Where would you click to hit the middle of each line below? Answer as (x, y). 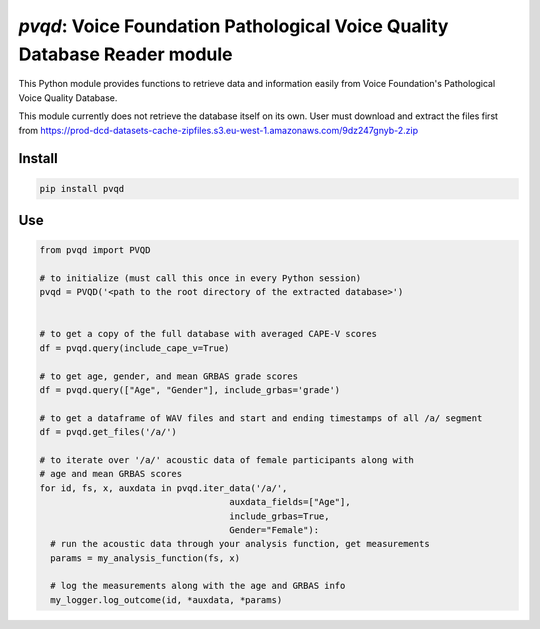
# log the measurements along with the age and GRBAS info (198, 586)
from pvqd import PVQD (95, 250)
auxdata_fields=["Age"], (290, 502)
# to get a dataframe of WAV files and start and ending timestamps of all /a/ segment (261, 418)
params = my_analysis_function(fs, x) (145, 558)
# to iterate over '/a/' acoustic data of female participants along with (227, 459)
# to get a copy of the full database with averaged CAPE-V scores (208, 334)
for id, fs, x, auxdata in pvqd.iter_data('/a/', (163, 488)
